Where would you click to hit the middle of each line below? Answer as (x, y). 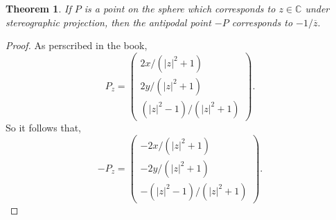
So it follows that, (43, 127)
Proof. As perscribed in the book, (77, 45)
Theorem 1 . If (38, 8)
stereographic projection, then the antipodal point (108, 22)
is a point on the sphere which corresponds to (180, 8)
